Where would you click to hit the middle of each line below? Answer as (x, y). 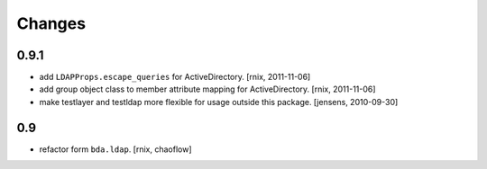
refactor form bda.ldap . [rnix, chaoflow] (116, 149)
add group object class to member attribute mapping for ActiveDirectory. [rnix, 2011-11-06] (207, 89)
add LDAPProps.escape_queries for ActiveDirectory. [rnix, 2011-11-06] (175, 77)
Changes (51, 23)
